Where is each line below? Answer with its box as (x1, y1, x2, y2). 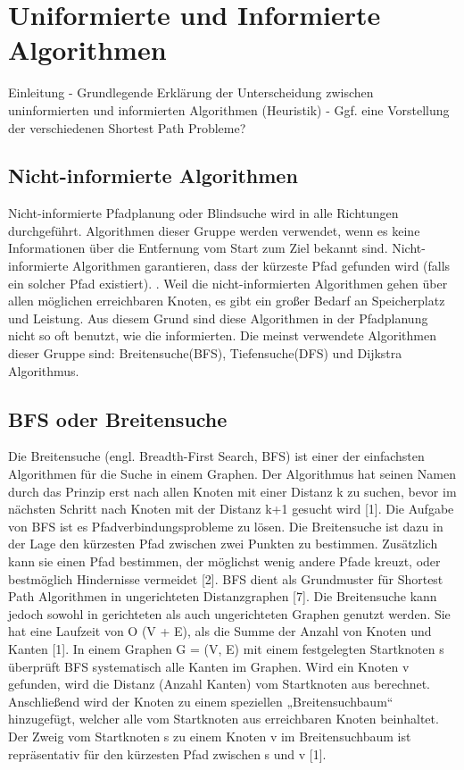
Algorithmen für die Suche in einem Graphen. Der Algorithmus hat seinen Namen (8, 465, 456, 483)
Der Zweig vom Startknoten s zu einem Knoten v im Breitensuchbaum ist (8, 726, 411, 745)
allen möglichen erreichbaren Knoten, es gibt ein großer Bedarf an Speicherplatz (8, 291, 445, 310)
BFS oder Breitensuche (8, 405, 228, 432)
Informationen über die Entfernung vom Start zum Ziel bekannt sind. (8, 239, 388, 257)
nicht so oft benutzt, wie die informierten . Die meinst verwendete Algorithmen (8, 326, 436, 345)
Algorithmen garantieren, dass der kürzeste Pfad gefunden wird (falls (72, 256, 451, 275)
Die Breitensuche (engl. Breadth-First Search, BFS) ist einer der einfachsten (8, 447, 425, 465)
